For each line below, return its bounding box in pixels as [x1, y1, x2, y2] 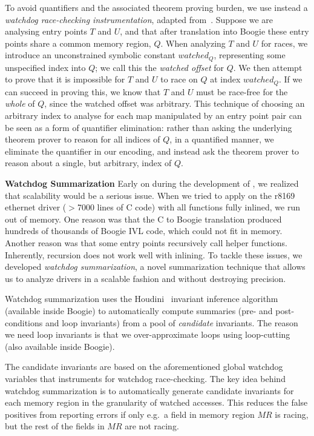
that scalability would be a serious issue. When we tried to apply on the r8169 [5, 189, 295, 201]
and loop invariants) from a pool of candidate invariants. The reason [45, 316, 298, 329]
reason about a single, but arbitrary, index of [5, 156, 172, 169]
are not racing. [125, 420, 179, 432]
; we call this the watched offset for [95, 61, 224, 73]
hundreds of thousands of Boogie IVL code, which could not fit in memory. [5, 224, 283, 237]
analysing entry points [5, 25, 87, 38]
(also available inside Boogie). [5, 340, 115, 352]
